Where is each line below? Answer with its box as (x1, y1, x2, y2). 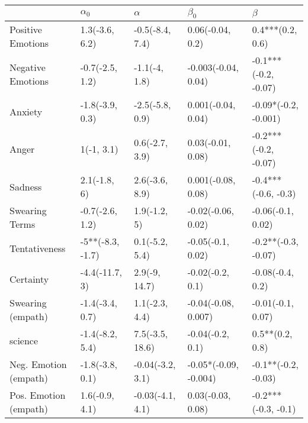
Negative (9, 60, 46, 74)
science (9, 333, 38, 347)
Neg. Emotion (9, 357, 67, 372)
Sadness (9, 179, 42, 193)
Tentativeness (9, 241, 66, 255)
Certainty (9, 272, 49, 286)
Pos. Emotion (9, 388, 66, 402)
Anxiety (9, 104, 43, 118)
